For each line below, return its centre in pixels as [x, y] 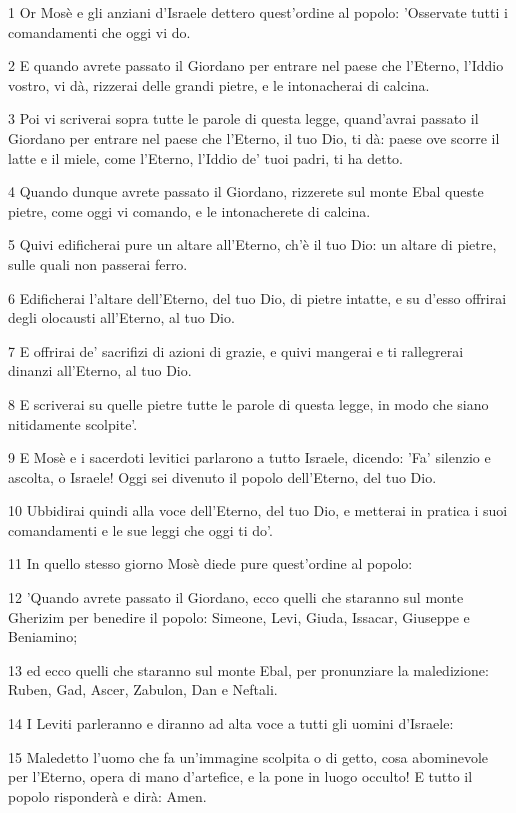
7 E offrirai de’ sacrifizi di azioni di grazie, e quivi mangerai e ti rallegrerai [236, 350]
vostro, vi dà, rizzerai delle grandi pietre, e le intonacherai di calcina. [219, 84]
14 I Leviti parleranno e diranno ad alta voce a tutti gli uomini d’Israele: [231, 723]
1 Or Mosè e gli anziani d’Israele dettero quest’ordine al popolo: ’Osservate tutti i [258, 12]
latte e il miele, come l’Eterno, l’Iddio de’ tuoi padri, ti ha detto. [206, 157]
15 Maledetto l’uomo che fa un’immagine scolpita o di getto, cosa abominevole [248, 756]
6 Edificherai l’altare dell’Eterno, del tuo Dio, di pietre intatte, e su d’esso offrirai [257, 297]
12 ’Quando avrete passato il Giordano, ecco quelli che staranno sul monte [236, 597]
